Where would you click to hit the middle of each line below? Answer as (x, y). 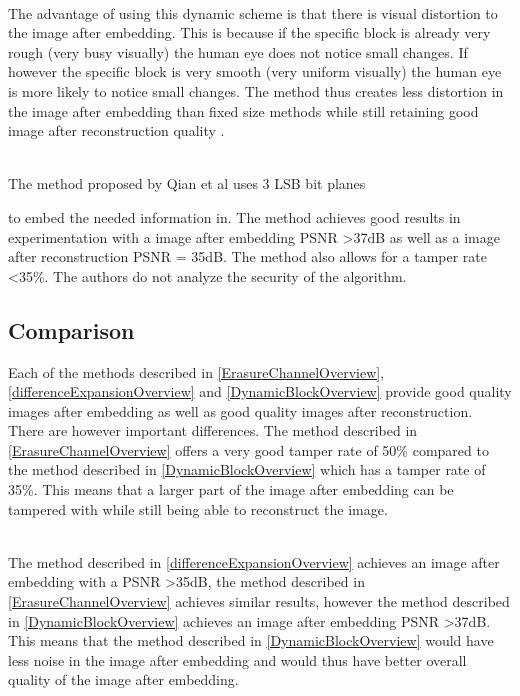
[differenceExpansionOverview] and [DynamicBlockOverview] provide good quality (260, 391)
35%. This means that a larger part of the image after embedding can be (231, 489)
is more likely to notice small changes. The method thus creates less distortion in (256, 90)
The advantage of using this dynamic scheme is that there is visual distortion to (253, 12)
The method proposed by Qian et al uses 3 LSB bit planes (187, 183)
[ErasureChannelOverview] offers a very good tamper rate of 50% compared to (248, 449)
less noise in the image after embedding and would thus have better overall (237, 659)
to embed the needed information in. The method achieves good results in (234, 216)
